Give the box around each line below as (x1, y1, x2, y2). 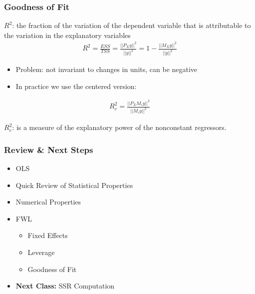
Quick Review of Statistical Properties (15, 179, 133, 190)
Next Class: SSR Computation (15, 280, 115, 291)
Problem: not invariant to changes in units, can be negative (15, 64, 198, 74)
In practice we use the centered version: (15, 80, 137, 91)
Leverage (27, 246, 55, 257)
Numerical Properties (15, 196, 81, 207)
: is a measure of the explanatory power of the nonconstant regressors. (12, 122, 227, 132)
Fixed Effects (27, 230, 68, 240)
